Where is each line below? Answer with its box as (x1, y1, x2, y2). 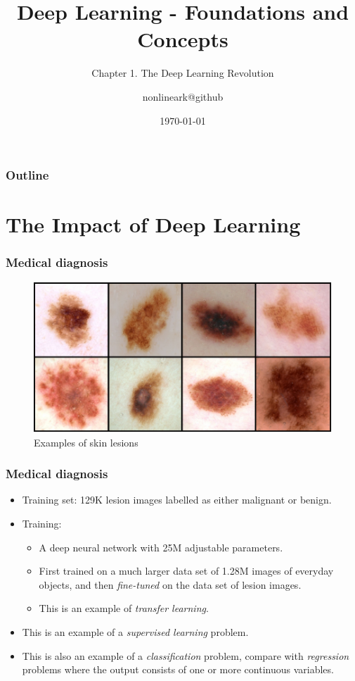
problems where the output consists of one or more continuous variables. (22, 662, 334, 677)
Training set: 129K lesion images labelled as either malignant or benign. (22, 492, 332, 507)
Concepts (137, 25, 228, 54)
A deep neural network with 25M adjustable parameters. (39, 539, 283, 554)
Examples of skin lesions (34, 435, 138, 449)
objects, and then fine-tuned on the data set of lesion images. (39, 577, 302, 592)
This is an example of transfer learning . (39, 601, 209, 616)
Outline (6, 166, 49, 184)
